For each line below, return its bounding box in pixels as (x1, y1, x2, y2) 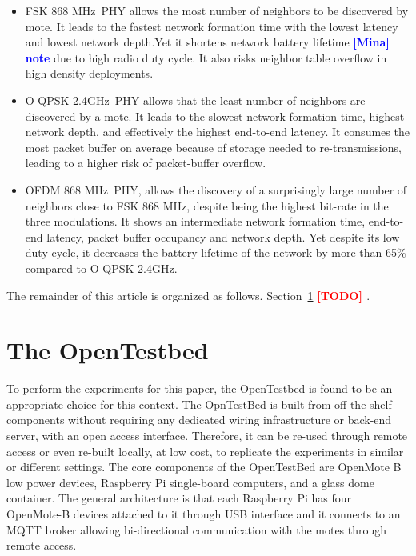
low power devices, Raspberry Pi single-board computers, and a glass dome (6, 474, 374, 490)
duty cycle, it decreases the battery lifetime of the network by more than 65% (25, 244, 406, 261)
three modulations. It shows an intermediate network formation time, (25, 213, 366, 230)
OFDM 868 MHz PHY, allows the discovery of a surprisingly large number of (25, 181, 407, 198)
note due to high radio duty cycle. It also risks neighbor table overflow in (25, 49, 387, 66)
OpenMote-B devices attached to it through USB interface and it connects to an (6, 505, 401, 522)
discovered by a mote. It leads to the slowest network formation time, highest (25, 107, 405, 124)
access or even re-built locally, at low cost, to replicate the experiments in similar (6, 442, 404, 459)
